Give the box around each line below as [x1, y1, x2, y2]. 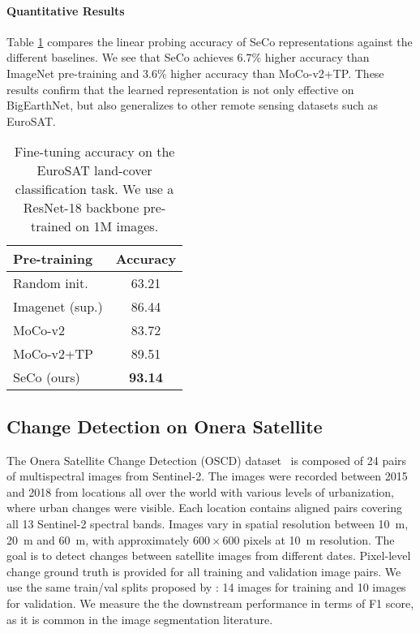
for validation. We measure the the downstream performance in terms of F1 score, [6, 594, 414, 611]
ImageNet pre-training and [6, 64, 139, 81]
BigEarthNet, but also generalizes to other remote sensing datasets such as [6, 97, 379, 114]
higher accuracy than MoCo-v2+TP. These [170, 64, 384, 81]
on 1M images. [75, 217, 159, 236]
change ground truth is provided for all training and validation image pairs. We [6, 562, 401, 579]
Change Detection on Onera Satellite [6, 413, 323, 438]
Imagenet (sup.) [13, 297, 103, 316]
